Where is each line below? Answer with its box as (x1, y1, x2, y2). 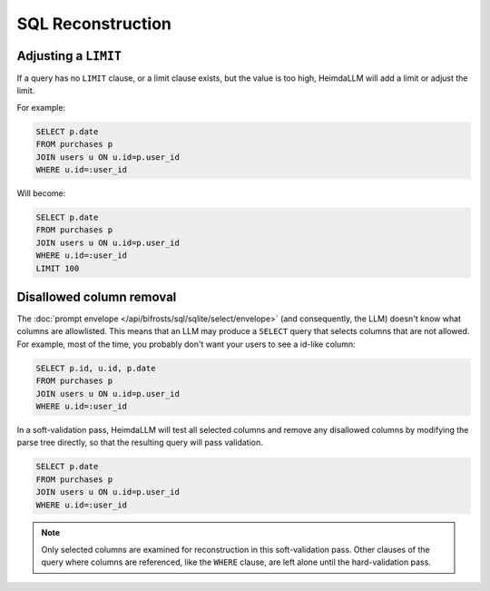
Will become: (16, 187, 66, 199)
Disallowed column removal (16, 289, 177, 304)
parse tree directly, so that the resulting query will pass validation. (16, 437, 263, 448)
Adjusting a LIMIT (16, 48, 122, 64)
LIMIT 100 (35, 263, 80, 273)
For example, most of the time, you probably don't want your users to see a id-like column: (16, 339, 356, 350)
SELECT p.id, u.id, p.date (35, 363, 156, 373)
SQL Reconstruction (16, 14, 172, 34)
